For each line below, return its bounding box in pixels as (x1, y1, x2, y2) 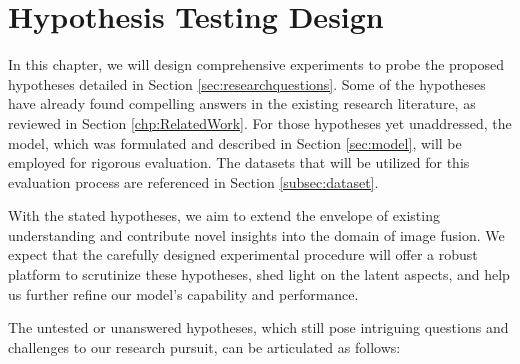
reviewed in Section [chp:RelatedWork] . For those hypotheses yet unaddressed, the (8, 112, 512, 133)
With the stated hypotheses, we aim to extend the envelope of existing (8, 205, 440, 226)
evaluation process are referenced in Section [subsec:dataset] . (8, 171, 379, 192)
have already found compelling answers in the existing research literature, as (8, 93, 476, 114)
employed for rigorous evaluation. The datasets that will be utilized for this (8, 152, 470, 173)
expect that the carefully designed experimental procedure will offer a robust (8, 244, 478, 265)
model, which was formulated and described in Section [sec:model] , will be (8, 132, 462, 153)
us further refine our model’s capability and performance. (8, 283, 359, 304)
